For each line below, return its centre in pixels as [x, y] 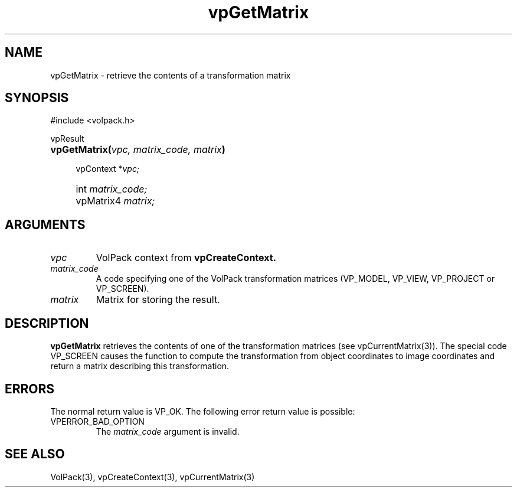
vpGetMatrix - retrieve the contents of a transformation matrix [171, 75]
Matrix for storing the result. [158, 300]
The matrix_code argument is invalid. [168, 431]
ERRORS [30, 389]
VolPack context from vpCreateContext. [186, 258]
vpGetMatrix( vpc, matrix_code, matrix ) [138, 150]
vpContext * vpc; [108, 169]
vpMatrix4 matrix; [115, 201]
